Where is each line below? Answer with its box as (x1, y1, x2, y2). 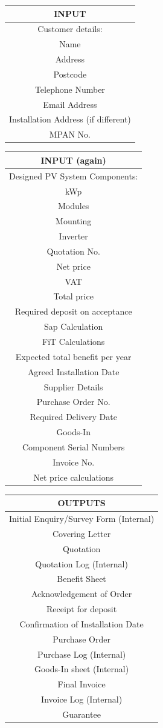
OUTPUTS (57, 496, 106, 509)
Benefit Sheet (57, 572, 106, 585)
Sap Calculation (44, 320, 103, 333)
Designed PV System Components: (9, 169, 138, 182)
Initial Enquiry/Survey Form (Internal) (9, 512, 155, 524)
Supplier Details (43, 380, 103, 393)
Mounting (56, 215, 92, 227)
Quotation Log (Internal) (35, 557, 128, 570)
